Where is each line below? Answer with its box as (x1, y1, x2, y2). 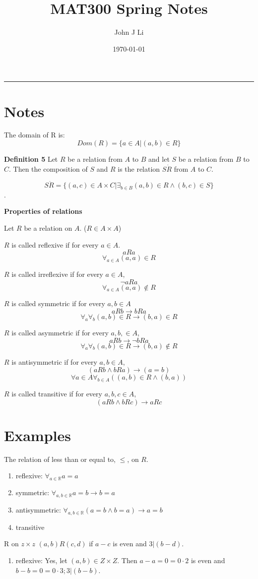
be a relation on (24, 223, 72, 233)
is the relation (118, 163, 160, 174)
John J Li (114, 27, 144, 37)
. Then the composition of (9, 163, 88, 174)
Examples (4, 425, 71, 445)
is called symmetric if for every (11, 298, 105, 309)
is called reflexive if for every (11, 239, 99, 250)
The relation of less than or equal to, (4, 453, 116, 464)
